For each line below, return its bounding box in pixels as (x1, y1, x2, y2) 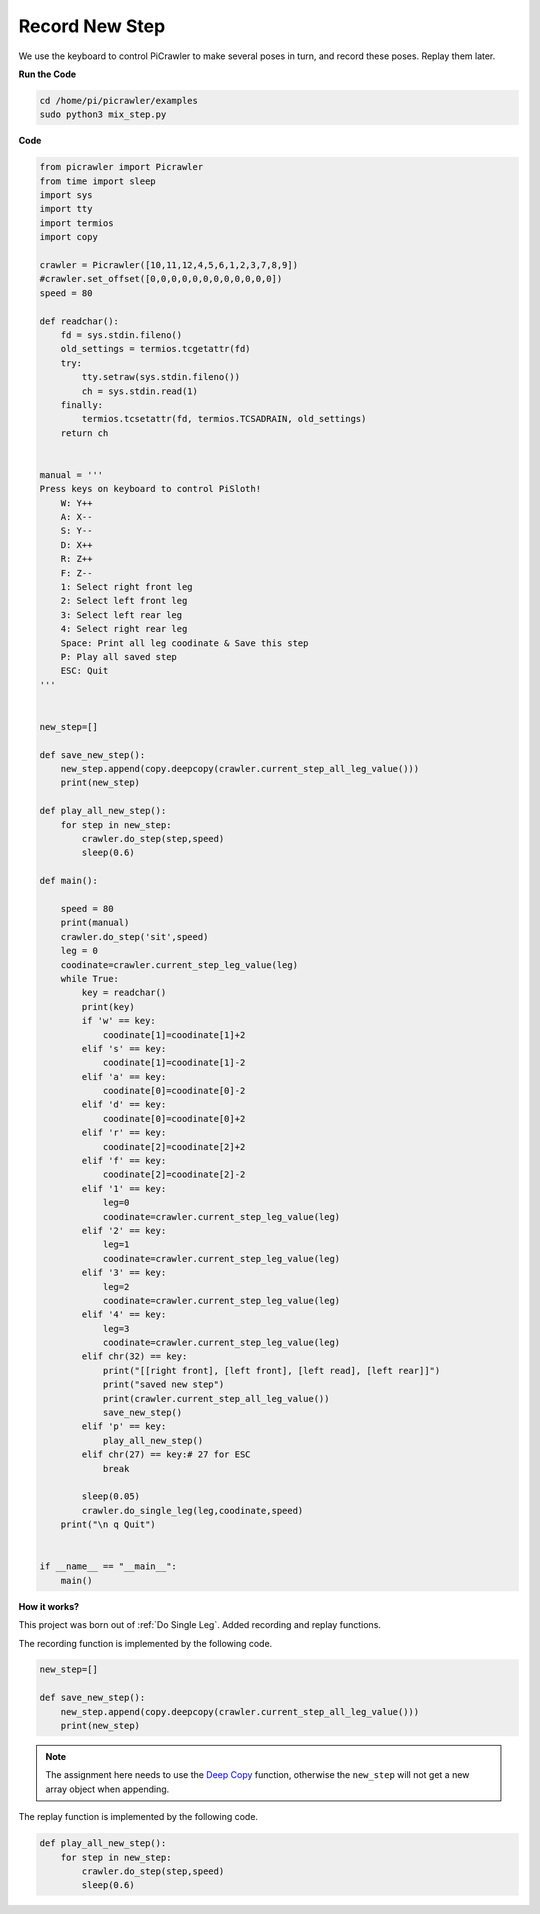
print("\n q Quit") (60, 1519, 157, 1530)
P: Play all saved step (60, 651, 177, 662)
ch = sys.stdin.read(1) (81, 385, 199, 397)
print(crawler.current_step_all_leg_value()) (102, 1393, 330, 1404)
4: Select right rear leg (60, 623, 188, 635)
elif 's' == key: (81, 1043, 167, 1054)
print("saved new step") (102, 1379, 225, 1390)
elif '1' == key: (81, 1183, 167, 1194)
